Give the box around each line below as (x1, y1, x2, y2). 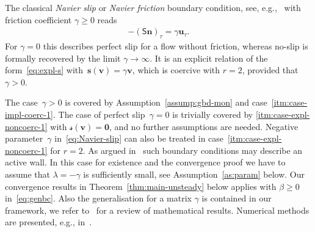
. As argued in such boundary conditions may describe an (82, 143, 303, 156)
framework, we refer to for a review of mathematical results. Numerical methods (5, 203, 310, 216)
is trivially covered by (172, 107, 253, 120)
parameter (5, 132, 43, 145)
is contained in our (201, 192, 272, 205)
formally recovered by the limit (5, 51, 121, 64)
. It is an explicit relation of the (150, 51, 268, 64)
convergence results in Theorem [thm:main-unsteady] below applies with (5, 179, 277, 192)
